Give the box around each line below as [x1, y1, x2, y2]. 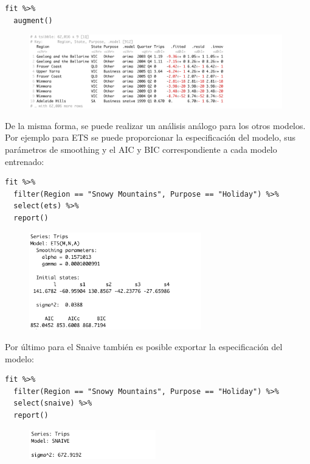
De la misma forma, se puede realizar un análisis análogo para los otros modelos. [5, 119, 306, 132]
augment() [13, 16, 53, 25]
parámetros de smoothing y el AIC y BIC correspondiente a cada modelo [5, 142, 277, 155]
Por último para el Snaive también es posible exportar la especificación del [5, 340, 283, 353]
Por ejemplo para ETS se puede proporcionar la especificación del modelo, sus [5, 131, 296, 144]
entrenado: [5, 155, 44, 167]
